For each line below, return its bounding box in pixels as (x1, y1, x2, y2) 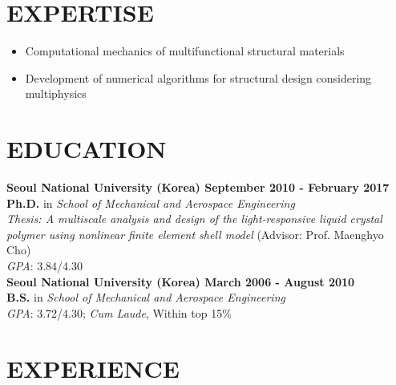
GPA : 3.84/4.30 (6, 257, 83, 274)
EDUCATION (6, 132, 167, 165)
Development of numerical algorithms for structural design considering (25, 69, 372, 86)
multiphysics (25, 85, 87, 102)
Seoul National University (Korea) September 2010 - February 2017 (6, 179, 390, 196)
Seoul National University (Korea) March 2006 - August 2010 (6, 273, 355, 290)
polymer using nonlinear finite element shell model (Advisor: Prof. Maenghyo (6, 225, 384, 242)
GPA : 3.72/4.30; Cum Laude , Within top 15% (6, 304, 232, 321)
